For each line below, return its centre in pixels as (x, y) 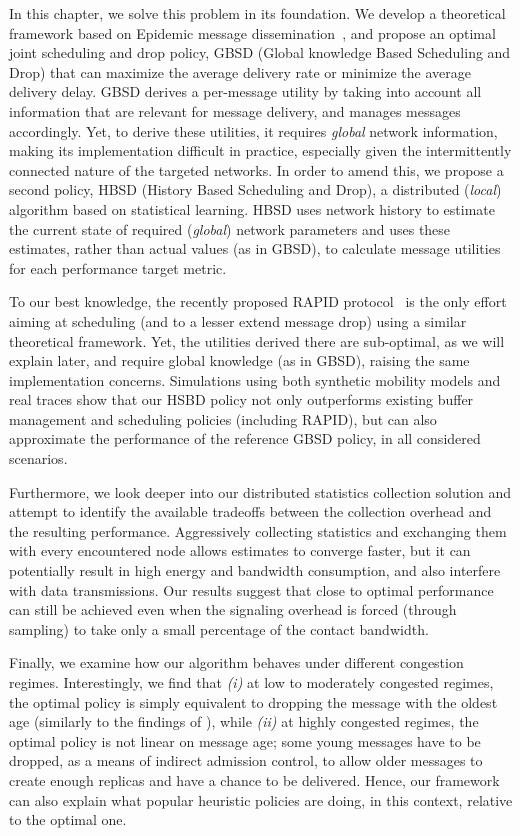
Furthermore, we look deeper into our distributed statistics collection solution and (260, 491)
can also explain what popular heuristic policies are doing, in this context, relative (261, 799)
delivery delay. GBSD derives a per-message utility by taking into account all (245, 91)
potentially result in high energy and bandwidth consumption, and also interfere (255, 570)
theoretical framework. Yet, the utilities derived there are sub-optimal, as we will (257, 340)
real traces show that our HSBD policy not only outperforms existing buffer (241, 399)
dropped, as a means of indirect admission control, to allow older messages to (246, 760)
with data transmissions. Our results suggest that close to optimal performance (251, 589)
